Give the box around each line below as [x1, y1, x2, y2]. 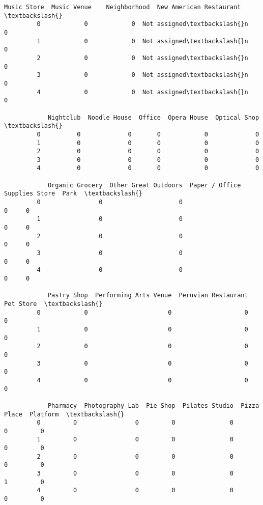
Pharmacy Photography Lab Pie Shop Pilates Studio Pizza [47, 402, 259, 409]
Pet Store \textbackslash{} [4, 300, 103, 307]
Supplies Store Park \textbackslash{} [4, 190, 143, 198]
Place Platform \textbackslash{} [4, 410, 125, 418]
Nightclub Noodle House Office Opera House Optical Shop [47, 114, 259, 121]
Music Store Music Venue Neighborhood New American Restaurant [4, 4, 241, 11]
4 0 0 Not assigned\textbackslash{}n [37, 88, 248, 96]
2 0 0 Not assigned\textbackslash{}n [37, 54, 248, 62]
